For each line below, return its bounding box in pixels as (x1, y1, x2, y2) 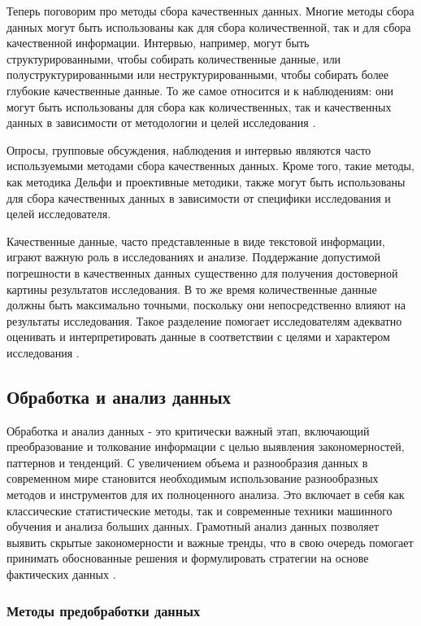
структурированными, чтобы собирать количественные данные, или (7, 50, 341, 67)
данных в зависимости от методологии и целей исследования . (7, 114, 316, 131)
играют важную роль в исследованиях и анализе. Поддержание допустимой (7, 248, 381, 265)
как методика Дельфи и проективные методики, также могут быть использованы (7, 173, 406, 190)
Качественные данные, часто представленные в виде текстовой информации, (7, 232, 385, 249)
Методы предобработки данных (7, 600, 201, 620)
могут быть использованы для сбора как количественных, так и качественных (7, 98, 392, 115)
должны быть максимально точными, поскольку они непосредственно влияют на (7, 296, 406, 313)
